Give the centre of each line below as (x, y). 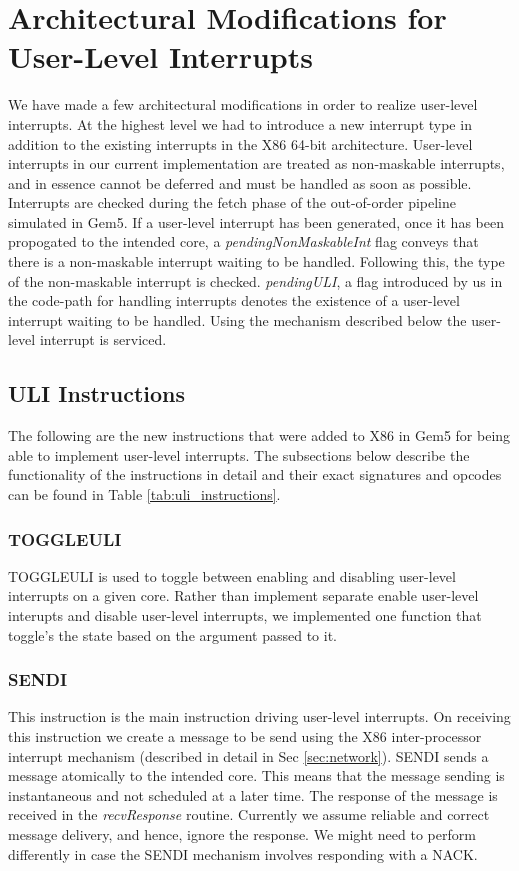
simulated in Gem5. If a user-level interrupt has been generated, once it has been (256, 221)
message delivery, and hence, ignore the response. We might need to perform (242, 833)
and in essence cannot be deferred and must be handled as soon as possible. (240, 182)
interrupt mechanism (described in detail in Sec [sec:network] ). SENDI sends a (248, 755)
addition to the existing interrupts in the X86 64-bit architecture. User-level (240, 143)
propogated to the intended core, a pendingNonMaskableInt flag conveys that (243, 241)
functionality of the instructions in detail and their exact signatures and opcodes (255, 474)
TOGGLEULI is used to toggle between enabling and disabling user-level (232, 575)
